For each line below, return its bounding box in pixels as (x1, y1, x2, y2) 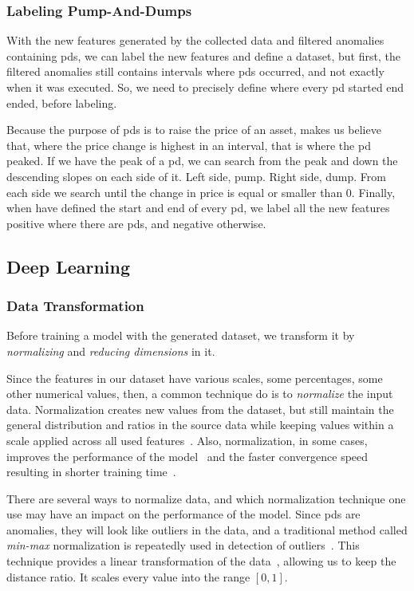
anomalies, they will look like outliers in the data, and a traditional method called (6, 521, 408, 538)
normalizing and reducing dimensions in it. (6, 342, 215, 359)
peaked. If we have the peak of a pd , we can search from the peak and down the (6, 152, 398, 169)
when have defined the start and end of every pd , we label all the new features (6, 199, 390, 216)
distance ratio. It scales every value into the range (6, 568, 250, 585)
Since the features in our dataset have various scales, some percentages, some (6, 369, 383, 386)
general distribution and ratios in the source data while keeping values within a (6, 416, 394, 433)
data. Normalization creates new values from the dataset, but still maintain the (6, 400, 394, 417)
